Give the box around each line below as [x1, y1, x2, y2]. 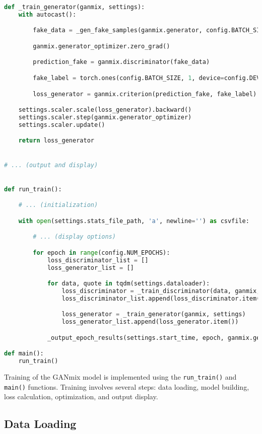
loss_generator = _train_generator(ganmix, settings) [61, 311, 246, 318]
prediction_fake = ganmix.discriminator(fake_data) [33, 58, 210, 66]
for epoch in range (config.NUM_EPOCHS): [33, 249, 170, 256]
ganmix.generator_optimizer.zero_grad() [33, 42, 170, 50]
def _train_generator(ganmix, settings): [4, 4, 145, 11]
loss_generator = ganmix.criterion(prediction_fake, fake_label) [33, 90, 257, 98]
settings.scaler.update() [18, 121, 105, 128]
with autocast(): [18, 11, 77, 18]
